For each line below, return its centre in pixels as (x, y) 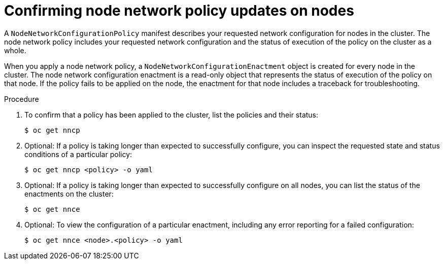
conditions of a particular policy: (78, 154)
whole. (15, 50)
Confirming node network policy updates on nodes (179, 11)
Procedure (22, 99)
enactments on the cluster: (69, 194)
